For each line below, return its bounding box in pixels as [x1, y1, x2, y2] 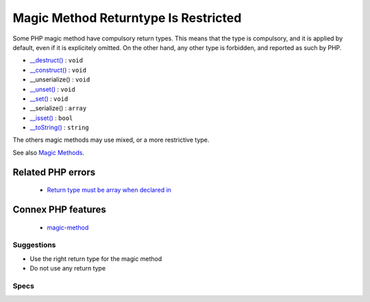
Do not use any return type [29, 264, 106, 273]
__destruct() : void [29, 56, 84, 64]
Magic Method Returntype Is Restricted [12, 10, 242, 25]
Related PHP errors [12, 166, 96, 178]
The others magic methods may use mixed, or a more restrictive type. [12, 136, 210, 144]
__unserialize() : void [29, 75, 90, 84]
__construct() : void [29, 66, 87, 74]
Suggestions [12, 240, 56, 250]
